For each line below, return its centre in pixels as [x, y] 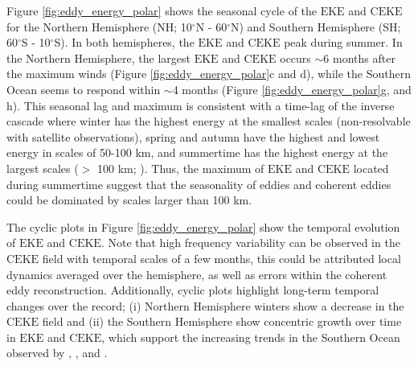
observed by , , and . [57, 353]
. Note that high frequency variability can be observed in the [250, 243]
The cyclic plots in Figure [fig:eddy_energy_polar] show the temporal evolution [203, 226]
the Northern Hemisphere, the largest [98, 58]
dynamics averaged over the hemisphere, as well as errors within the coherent [197, 274]
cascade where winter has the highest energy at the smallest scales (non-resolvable [209, 121]
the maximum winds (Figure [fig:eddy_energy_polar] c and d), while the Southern [209, 74]
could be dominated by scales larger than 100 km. [129, 200]
